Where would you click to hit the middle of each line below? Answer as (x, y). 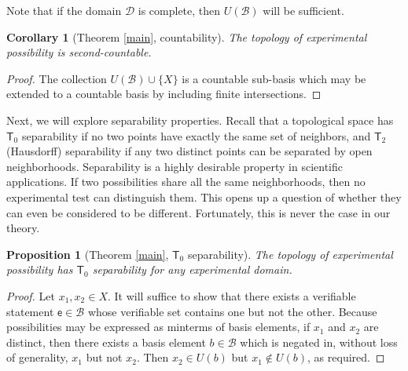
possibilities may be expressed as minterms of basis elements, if (158, 327)
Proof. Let (31, 295)
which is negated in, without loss (319, 342)
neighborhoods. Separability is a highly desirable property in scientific (175, 166)
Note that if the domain (64, 10)
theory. (23, 228)
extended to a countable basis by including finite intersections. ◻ (164, 94)
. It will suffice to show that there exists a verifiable (232, 295)
